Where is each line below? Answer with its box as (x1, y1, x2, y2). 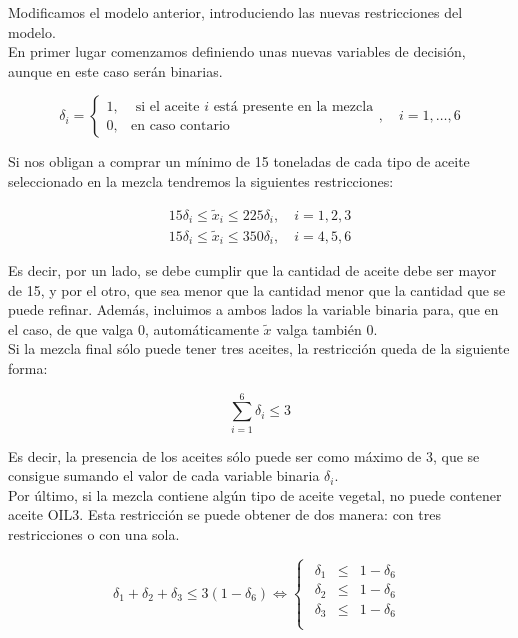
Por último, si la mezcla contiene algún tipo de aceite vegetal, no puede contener (8, 484, 502, 505)
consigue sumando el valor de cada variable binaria (8, 465, 320, 486)
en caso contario (131, 118, 230, 133)
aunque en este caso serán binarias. (8, 60, 223, 81)
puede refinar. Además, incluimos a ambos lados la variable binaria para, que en (8, 299, 499, 320)
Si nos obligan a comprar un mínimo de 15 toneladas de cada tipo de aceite (8, 151, 470, 172)
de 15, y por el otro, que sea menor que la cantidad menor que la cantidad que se (8, 279, 506, 300)
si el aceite (135, 99, 200, 114)
